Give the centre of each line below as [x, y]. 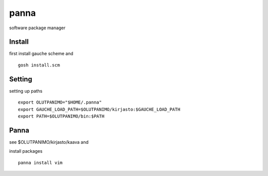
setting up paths [26, 91]
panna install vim [40, 163]
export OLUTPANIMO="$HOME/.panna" [60, 102]
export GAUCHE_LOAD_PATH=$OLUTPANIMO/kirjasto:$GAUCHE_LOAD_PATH [99, 109]
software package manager [37, 28]
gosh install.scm [39, 65]
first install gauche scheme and [41, 54]
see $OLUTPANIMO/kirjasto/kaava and [49, 142]
